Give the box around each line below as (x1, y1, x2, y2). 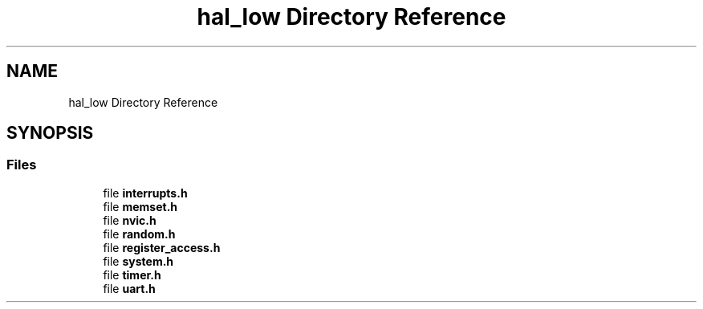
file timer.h (103, 267, 161, 282)
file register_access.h (103, 240, 221, 254)
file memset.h (103, 199, 178, 213)
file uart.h (103, 281, 156, 295)
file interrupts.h (103, 185, 188, 200)
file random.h (103, 226, 176, 241)
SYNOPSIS (6, 123, 94, 144)
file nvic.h (103, 213, 156, 227)
